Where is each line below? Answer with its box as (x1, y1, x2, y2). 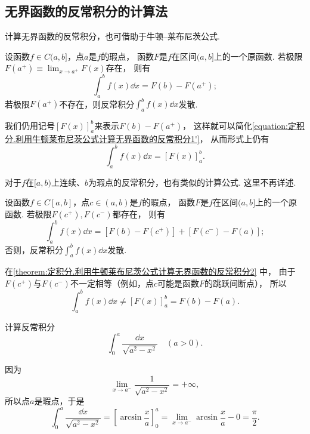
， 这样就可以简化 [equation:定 (182, 119, 297, 131)
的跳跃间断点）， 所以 (204, 277, 287, 290)
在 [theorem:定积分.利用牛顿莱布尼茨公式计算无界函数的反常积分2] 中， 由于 (5, 265, 296, 278)
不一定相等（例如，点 (70, 277, 154, 290)
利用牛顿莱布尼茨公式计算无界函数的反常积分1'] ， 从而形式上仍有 (15, 132, 269, 144)
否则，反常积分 (5, 243, 63, 256)
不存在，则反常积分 (59, 97, 135, 110)
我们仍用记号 (5, 119, 55, 131)
